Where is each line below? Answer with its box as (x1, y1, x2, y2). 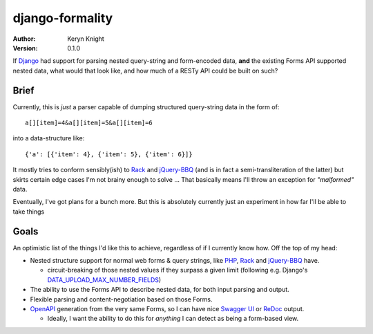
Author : (12, 35, 36, 43)
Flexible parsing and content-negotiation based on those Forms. (30, 295, 213, 304)
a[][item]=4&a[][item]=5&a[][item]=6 (25, 119, 153, 127)
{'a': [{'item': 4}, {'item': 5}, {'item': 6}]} (25, 150, 193, 158)
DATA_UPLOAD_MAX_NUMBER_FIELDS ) (47, 275, 162, 284)
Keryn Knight (67, 35, 105, 43)
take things (12, 207, 45, 216)
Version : (12, 44, 38, 52)
